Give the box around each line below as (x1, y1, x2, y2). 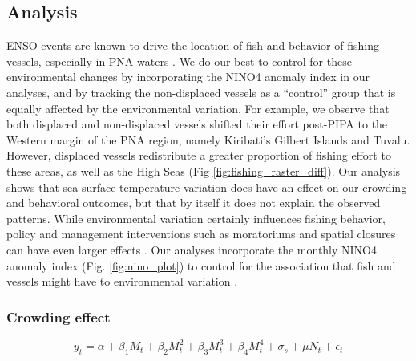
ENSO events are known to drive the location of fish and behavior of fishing (6, 37, 379, 54)
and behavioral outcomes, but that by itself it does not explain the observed (6, 194, 381, 211)
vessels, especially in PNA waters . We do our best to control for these (6, 52, 352, 69)
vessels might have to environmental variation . (6, 273, 238, 290)
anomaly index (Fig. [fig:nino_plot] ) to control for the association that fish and (6, 257, 396, 274)
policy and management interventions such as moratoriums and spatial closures (6, 225, 396, 242)
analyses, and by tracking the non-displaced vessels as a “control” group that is (6, 83, 396, 100)
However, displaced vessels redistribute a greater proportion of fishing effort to (6, 147, 391, 164)
